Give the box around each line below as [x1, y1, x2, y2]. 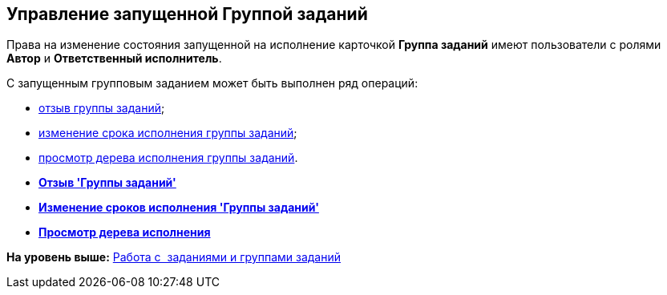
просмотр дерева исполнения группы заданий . [38, 151, 298, 165]
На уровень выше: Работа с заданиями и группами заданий [6, 250, 342, 265]
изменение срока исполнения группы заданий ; [38, 126, 297, 140]
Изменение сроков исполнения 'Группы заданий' [38, 200, 319, 215]
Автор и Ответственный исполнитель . [6, 51, 222, 66]
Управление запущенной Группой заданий [6, 4, 368, 24]
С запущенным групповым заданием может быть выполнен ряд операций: [6, 76, 418, 91]
